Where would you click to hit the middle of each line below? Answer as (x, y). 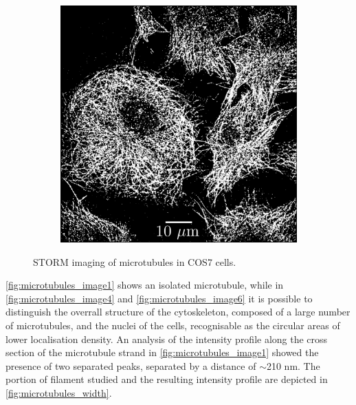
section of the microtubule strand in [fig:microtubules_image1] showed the (162, 352)
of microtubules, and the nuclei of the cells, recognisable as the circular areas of (173, 325)
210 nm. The (293, 365)
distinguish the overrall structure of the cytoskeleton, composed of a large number (178, 312)
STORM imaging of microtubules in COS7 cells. (135, 261)
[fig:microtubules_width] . (59, 392)
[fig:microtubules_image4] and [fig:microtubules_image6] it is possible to (159, 298)
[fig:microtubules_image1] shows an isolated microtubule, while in (145, 285)
